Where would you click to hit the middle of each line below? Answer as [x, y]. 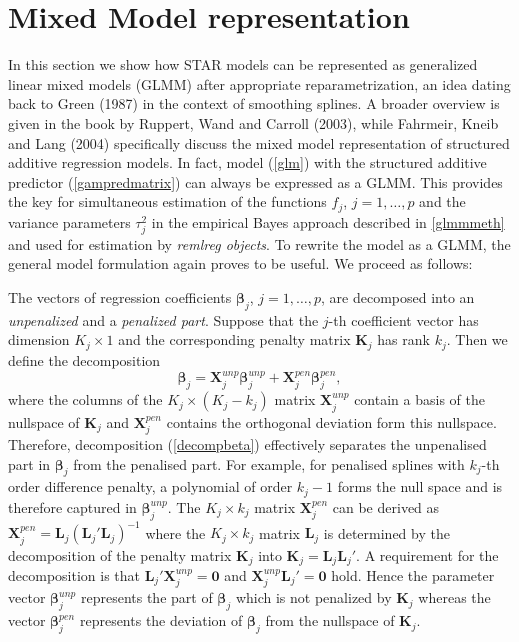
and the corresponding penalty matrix [234, 339]
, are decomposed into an [398, 297]
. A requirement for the [427, 554]
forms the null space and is [420, 486]
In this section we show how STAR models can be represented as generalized [243, 64]
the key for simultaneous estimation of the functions [167, 201]
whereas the [454, 597]
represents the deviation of [161, 620]
